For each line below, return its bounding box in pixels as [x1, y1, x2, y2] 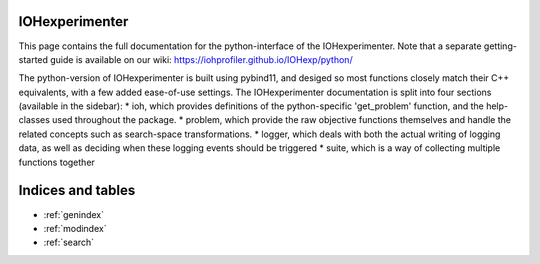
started [18, 53, 49, 65]
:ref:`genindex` [43, 208, 105, 220]
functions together [18, 156, 95, 168]
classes [18, 114, 50, 126]
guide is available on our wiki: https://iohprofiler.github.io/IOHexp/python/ [50, 53, 354, 65]
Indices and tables [18, 182, 136, 199]
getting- [483, 40, 517, 52]
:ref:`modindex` [43, 222, 107, 234]
